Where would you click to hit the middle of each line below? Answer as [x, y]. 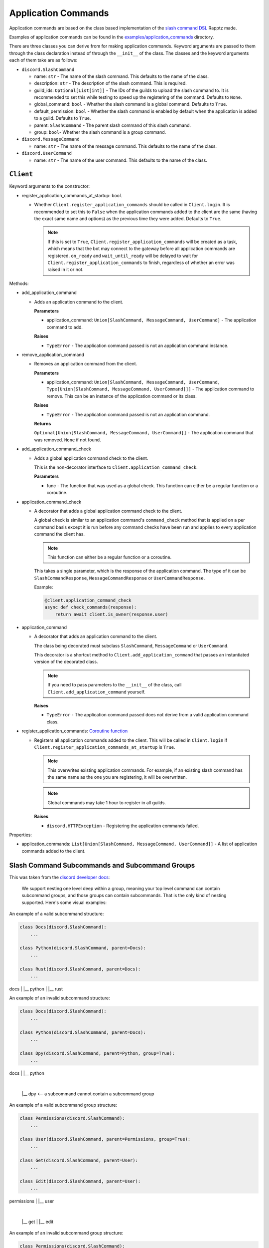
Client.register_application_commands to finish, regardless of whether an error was [141, 263]
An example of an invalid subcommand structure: [60, 998]
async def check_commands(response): [91, 607]
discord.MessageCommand [51, 139]
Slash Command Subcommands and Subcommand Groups [102, 865]
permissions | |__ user [32, 1201]
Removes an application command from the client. [86, 364]
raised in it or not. [66, 270]
